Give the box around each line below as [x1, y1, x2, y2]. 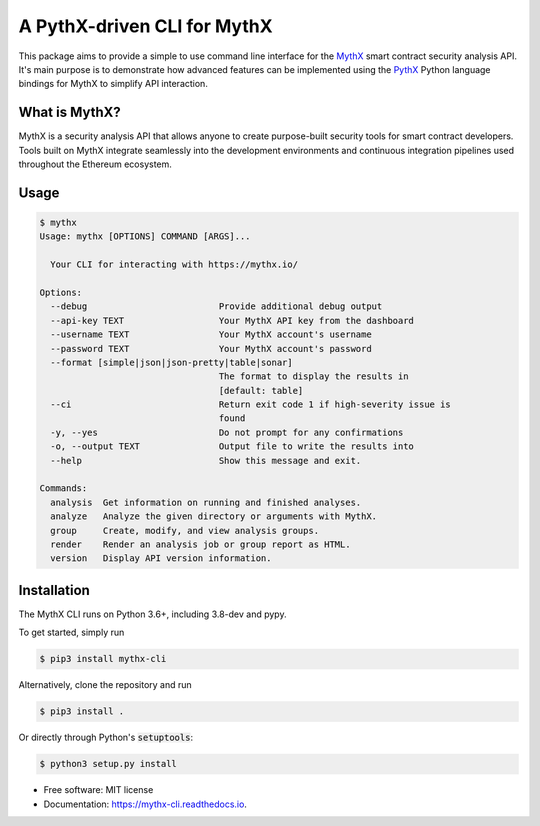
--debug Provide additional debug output [50, 301, 383, 312]
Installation [18, 581, 90, 599]
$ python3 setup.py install [39, 758, 177, 770]
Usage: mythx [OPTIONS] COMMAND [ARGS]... [39, 231, 251, 242]
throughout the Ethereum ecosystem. [18, 158, 172, 170]
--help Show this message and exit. [50, 455, 362, 466]
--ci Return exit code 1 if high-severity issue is [50, 399, 452, 410]
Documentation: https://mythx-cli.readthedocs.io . [43, 798, 247, 810]
